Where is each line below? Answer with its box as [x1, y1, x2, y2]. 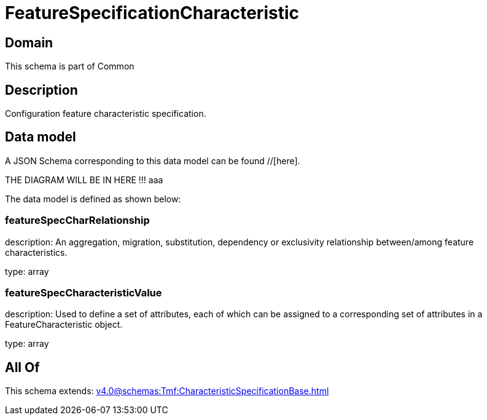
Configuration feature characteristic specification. [5, 108, 206, 119]
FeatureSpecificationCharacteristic [5, 2, 299, 23]
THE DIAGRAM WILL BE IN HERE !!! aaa [5, 174, 163, 185]
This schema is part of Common [5, 61, 134, 72]
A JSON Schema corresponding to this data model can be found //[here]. [5, 155, 300, 166]
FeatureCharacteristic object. [5, 319, 123, 330]
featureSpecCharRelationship [5, 214, 150, 227]
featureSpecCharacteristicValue [5, 286, 162, 299]
